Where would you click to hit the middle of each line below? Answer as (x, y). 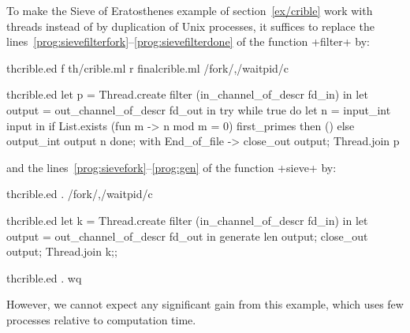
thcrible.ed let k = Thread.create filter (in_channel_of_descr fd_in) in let (187, 220)
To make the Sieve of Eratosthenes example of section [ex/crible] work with (190, 10)
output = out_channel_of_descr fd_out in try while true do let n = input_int (199, 109)
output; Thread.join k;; (62, 251)
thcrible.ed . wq (44, 277)
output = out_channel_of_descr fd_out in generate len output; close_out (187, 236)
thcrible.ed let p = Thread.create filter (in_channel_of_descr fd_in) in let (187, 94)
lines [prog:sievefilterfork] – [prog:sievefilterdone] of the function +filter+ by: (188, 41)
